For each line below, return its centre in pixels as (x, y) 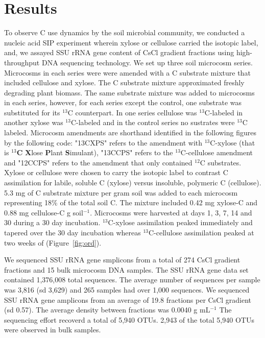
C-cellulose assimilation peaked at (201, 232)
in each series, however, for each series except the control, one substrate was (123, 102)
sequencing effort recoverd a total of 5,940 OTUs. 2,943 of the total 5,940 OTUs (129, 319)
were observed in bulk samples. (53, 330)
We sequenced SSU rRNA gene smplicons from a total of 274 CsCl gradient (122, 260)
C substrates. (221, 162)
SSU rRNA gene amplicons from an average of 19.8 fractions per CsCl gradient (128, 299)
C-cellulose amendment (217, 152)
